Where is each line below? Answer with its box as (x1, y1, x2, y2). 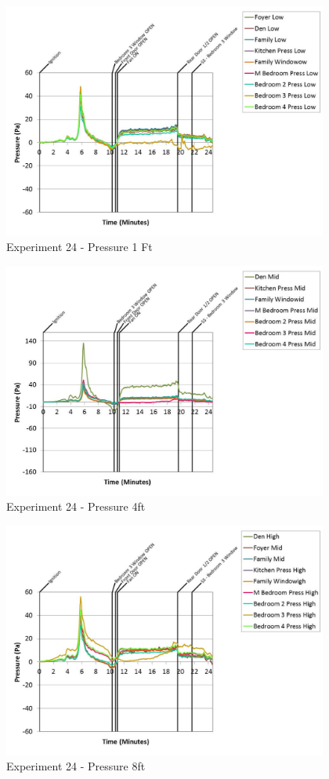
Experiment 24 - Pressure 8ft (6, 758, 146, 774)
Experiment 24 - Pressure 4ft (6, 498, 146, 515)
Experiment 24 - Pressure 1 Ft (6, 238, 153, 255)
